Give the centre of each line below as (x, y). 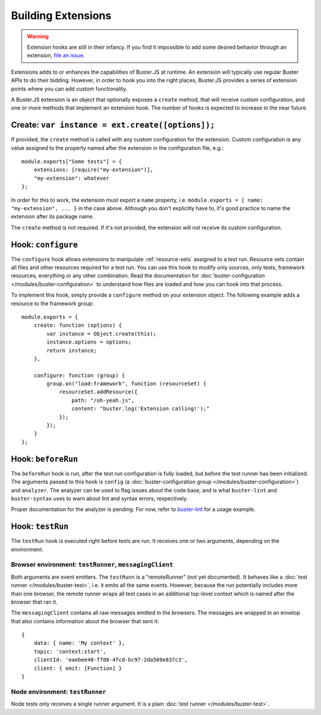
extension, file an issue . (56, 55)
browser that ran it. (34, 602)
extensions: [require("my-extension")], (94, 170)
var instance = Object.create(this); (102, 334)
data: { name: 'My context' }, (79, 643)
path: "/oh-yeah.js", (103, 400)
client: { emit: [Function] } (78, 668)
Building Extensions (61, 15)
